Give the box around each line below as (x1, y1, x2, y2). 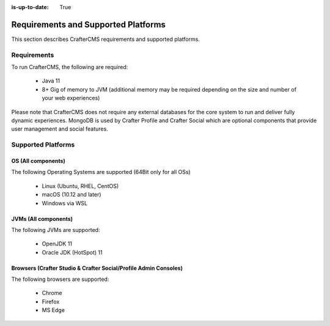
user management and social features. (11, 125, 108, 132)
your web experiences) (42, 95, 100, 102)
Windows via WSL (42, 199, 88, 207)
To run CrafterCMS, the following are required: (11, 63, 128, 71)
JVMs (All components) (11, 215, 73, 222)
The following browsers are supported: (11, 275, 109, 283)
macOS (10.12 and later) (42, 191, 101, 198)
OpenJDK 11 (42, 240, 73, 247)
